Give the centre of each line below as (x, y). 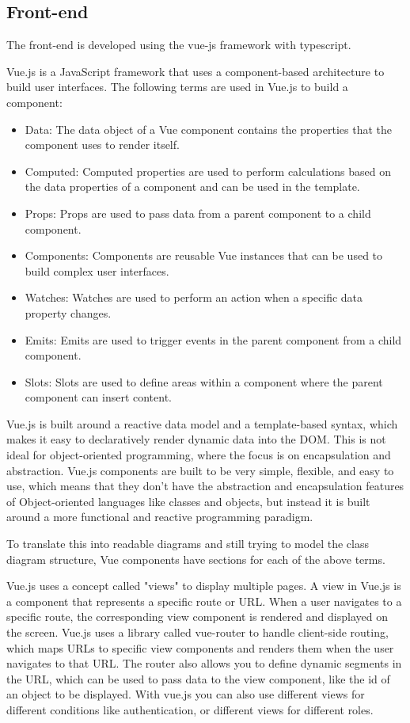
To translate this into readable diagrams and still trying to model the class (188, 544)
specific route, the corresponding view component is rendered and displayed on (197, 616)
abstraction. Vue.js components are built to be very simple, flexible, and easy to (200, 470)
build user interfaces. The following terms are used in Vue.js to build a (177, 87)
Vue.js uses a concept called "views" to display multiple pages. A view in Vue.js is (204, 586)
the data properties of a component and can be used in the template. (192, 186)
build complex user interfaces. (97, 270)
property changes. (68, 312)
